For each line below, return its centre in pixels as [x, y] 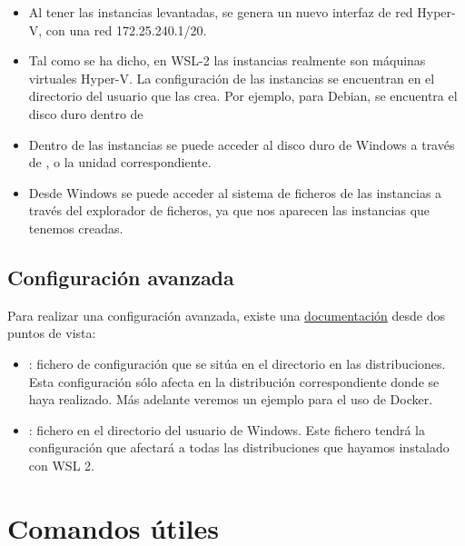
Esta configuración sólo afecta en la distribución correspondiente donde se [234, 381]
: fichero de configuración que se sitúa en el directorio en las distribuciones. [237, 363]
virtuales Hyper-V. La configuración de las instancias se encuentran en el [232, 78]
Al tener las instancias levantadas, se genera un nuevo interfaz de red [221, 12]
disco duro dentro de [86, 113]
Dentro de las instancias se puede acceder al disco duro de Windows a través [242, 144]
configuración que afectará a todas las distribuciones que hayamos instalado [239, 447]
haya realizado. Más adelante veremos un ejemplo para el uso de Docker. [231, 399]
